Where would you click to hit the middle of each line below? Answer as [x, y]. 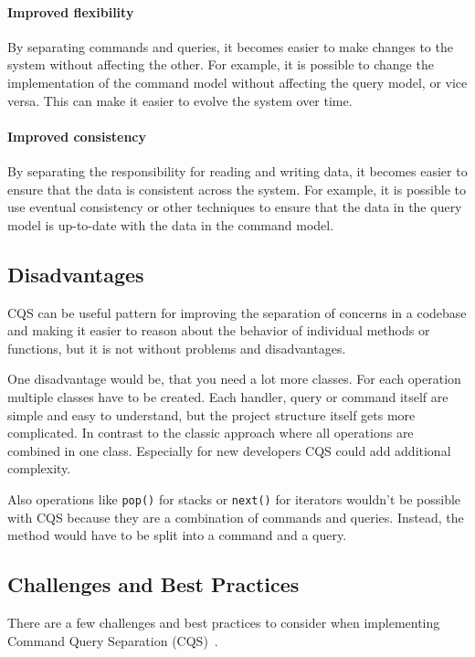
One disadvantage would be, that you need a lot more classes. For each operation [234, 379]
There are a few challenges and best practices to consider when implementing [224, 622]
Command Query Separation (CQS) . [113, 640]
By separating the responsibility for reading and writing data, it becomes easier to [237, 170]
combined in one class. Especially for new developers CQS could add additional [229, 450]
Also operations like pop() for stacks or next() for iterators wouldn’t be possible [234, 498]
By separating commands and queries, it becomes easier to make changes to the [230, 46]
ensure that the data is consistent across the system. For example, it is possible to [237, 189]
